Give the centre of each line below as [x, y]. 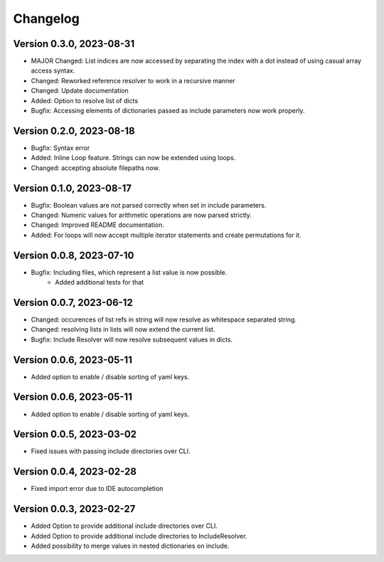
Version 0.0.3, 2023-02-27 [74, 509]
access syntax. [53, 70]
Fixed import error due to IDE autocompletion [97, 489]
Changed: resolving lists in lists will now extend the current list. [123, 329]
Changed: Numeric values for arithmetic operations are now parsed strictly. [141, 215]
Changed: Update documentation [80, 91]
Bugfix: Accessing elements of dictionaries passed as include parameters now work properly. [168, 111]
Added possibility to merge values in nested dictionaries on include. [130, 546]
